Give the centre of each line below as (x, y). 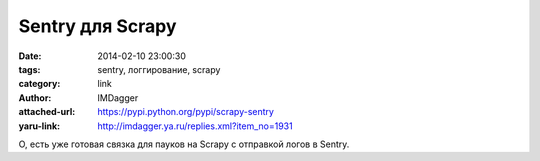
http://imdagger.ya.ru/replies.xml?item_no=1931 (195, 126)
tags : (29, 69)
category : (39, 84)
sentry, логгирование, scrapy (159, 69)
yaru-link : (39, 126)
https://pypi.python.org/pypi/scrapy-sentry (186, 112)
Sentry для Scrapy (97, 26)
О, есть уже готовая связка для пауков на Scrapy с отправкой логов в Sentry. (184, 144)
